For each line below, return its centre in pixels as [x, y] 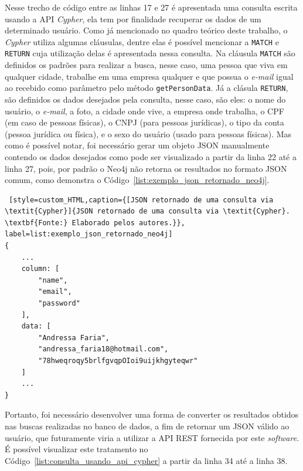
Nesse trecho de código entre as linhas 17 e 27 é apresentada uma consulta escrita [151, 7]
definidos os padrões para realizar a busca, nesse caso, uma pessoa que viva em [146, 65]
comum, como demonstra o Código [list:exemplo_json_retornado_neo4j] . [137, 180]
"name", [53, 280]
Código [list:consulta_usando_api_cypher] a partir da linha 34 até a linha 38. [146, 460]
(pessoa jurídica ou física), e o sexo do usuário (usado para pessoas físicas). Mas [148, 133]
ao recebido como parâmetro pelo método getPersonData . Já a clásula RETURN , [147, 88]
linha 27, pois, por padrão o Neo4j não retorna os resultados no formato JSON [146, 168]
